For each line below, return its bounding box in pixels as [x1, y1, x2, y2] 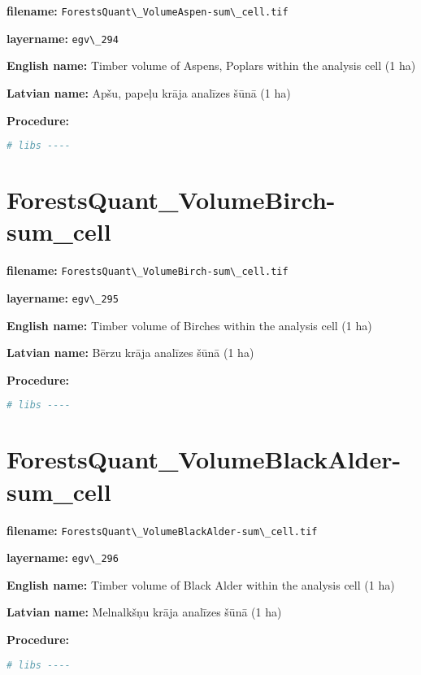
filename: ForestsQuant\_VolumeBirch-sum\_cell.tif [7, 262, 289, 279]
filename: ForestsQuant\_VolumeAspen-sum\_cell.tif [7, 2, 289, 19]
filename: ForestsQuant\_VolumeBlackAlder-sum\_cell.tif [7, 521, 318, 538]
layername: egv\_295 [7, 289, 119, 306]
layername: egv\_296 [7, 549, 119, 566]
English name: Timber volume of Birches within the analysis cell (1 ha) [7, 316, 372, 333]
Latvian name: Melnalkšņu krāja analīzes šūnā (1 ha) [7, 603, 282, 621]
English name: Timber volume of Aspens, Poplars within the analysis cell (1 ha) [7, 57, 416, 74]
